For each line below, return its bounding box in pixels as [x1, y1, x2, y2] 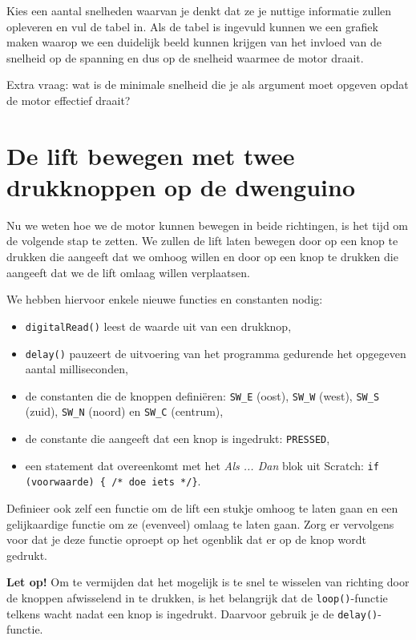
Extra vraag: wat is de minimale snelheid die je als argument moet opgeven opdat [6, 76, 409, 93]
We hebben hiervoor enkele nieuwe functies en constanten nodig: [6, 291, 323, 308]
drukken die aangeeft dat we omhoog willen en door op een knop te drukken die [6, 248, 398, 265]
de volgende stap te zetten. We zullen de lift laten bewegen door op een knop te [6, 232, 398, 249]
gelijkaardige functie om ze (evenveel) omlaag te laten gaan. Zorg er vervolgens [6, 515, 394, 532]
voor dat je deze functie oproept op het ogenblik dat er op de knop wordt [6, 531, 366, 548]
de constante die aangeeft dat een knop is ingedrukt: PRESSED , [25, 430, 330, 447]
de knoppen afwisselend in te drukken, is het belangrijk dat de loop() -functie [6, 590, 388, 606]
